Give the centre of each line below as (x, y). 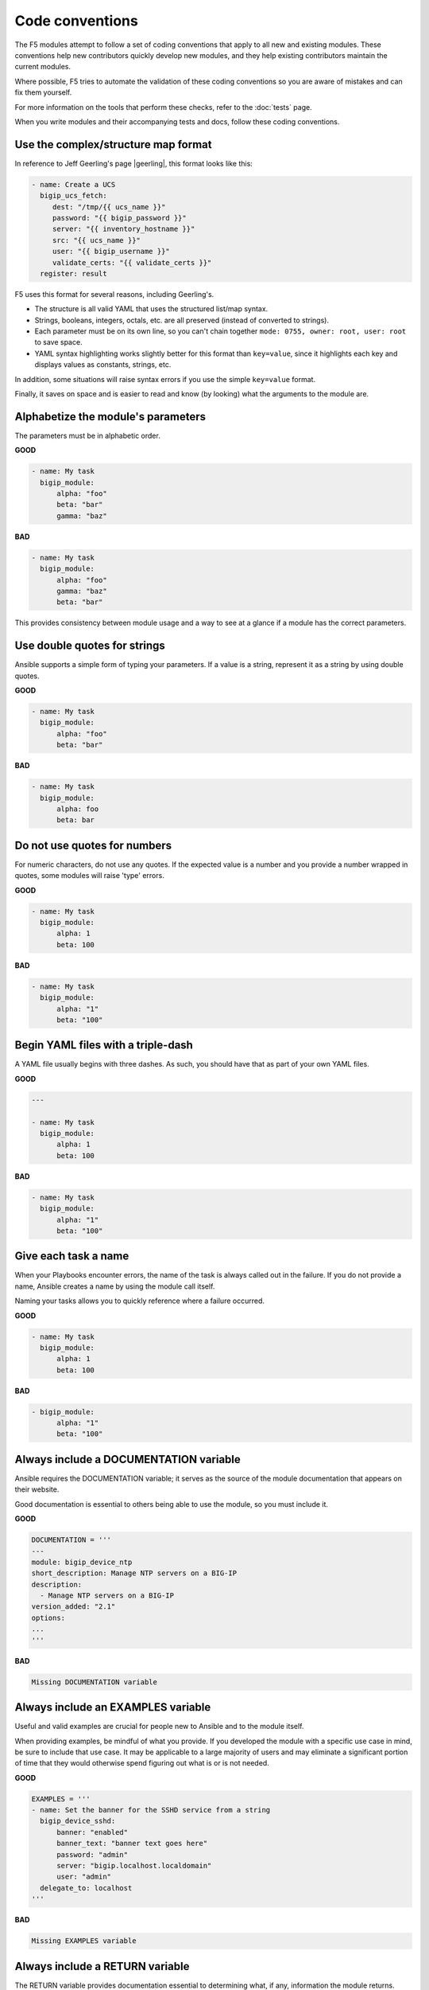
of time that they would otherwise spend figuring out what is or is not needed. (142, 1763)
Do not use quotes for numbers (93, 845)
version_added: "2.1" (73, 1607)
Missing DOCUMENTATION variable (95, 1682)
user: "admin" (84, 1877)
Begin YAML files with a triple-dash (104, 1046)
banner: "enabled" (93, 1832)
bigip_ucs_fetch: (73, 196)
